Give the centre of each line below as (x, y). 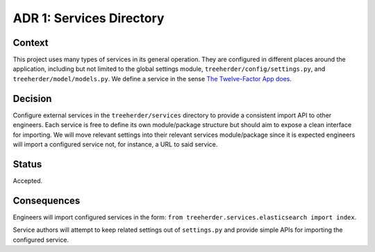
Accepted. (28, 180)
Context (31, 43)
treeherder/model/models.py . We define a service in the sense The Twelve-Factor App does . (152, 78)
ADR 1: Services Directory (89, 18)
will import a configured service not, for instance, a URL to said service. (115, 144)
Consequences (47, 200)
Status (27, 164)
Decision (32, 98)
